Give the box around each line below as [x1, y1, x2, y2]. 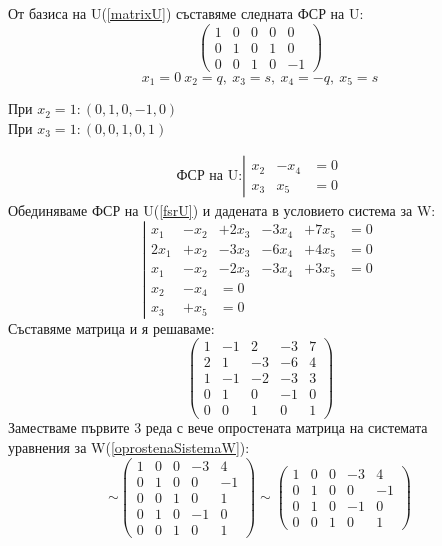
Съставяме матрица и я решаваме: [8, 317, 215, 338]
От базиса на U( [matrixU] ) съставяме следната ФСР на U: [8, 3, 364, 23]
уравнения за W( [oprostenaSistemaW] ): [8, 437, 250, 458]
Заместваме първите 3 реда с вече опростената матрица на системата [8, 417, 428, 438]
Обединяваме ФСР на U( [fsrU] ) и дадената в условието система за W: [8, 200, 436, 221]
